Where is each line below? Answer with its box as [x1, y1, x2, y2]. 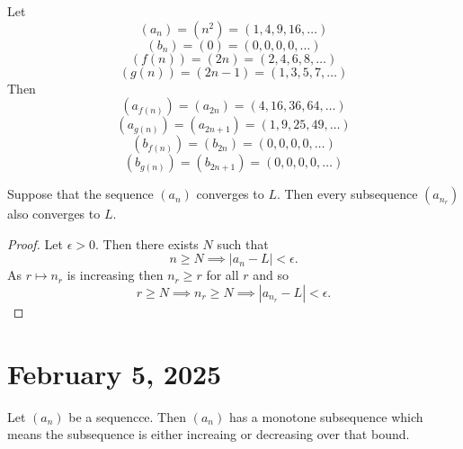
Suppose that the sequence [7, 184, 154, 203]
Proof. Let [7, 234, 63, 253]
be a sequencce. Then [68, 407, 187, 426]
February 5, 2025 [7, 355, 222, 391]
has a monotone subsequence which [228, 407, 423, 426]
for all [206, 265, 239, 284]
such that [217, 234, 269, 253]
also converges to [7, 204, 101, 223]
